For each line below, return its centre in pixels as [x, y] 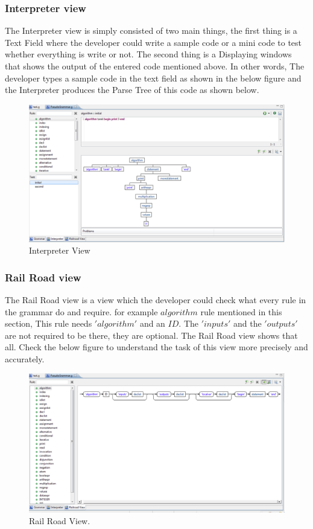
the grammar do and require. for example [81, 311]
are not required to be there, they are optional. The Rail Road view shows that [151, 335]
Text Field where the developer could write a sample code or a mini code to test [153, 42]
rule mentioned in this [241, 311]
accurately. [25, 358]
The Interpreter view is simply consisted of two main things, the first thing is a [151, 30]
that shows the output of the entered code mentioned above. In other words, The [155, 66]
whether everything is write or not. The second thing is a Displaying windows [148, 54]
